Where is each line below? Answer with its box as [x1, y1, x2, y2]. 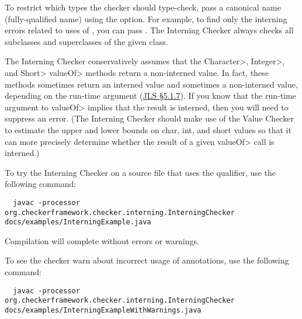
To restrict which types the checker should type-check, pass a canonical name [5, 1, 281, 13]
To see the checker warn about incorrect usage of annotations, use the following [5, 254, 289, 266]
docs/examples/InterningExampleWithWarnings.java [5, 306, 202, 314]
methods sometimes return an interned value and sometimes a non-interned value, [5, 78, 298, 90]
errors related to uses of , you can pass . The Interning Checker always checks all [5, 24, 294, 36]
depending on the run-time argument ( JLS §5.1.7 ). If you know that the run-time [5, 89, 296, 102]
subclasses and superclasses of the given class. [5, 35, 168, 47]
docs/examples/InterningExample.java [5, 218, 151, 227]
